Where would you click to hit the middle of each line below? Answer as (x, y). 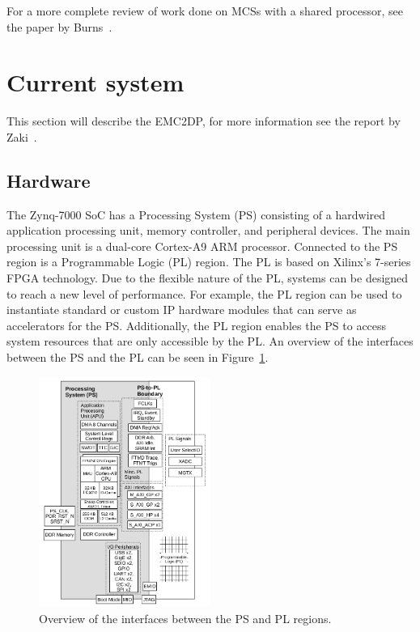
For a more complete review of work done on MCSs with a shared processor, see (205, 11)
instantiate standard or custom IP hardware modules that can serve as (182, 310)
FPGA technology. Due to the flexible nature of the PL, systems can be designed (208, 278)
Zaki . (22, 136)
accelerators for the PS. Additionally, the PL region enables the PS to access (197, 325)
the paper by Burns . (59, 26)
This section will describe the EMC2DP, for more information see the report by (204, 121)
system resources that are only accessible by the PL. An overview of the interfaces (210, 341)
